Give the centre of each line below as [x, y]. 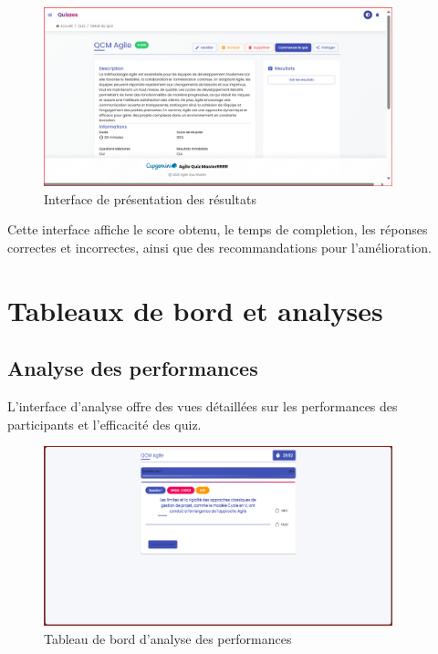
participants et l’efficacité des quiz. [104, 424]
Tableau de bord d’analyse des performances [168, 638]
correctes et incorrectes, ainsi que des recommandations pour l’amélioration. [219, 247]
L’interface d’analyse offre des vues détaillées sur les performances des [203, 405]
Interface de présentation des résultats [150, 198]
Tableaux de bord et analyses [195, 310]
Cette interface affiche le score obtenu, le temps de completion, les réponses [218, 229]
